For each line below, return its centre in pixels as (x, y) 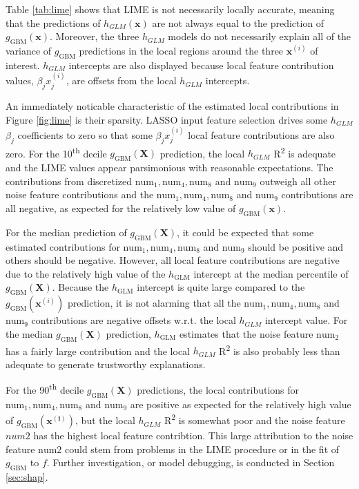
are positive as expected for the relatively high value (241, 404)
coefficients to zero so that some (85, 134)
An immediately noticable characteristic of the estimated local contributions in (172, 105)
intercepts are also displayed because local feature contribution (201, 65)
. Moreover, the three (95, 36)
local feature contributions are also (261, 134)
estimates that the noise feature (246, 333)
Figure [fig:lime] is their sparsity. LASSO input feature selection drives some (167, 119)
